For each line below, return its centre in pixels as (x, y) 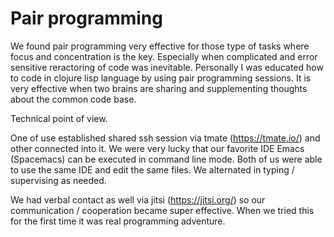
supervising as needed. (58, 180)
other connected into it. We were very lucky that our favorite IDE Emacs (157, 148)
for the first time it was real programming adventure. (118, 221)
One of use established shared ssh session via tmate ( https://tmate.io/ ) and (165, 138)
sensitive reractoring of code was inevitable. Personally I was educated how (167, 67)
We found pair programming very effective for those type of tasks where (160, 46)
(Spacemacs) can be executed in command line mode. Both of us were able (166, 159)
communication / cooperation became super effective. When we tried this (162, 210)
